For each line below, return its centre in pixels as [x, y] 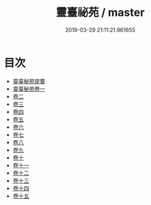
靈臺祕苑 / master [100, 13]
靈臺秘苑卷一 [29, 89]
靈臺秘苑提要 [29, 81]
